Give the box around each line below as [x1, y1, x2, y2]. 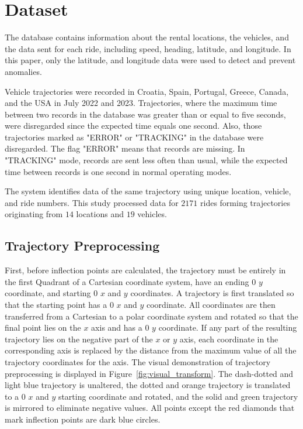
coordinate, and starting [5, 287, 91, 299]
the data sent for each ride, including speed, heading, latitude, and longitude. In [5, 42, 291, 54]
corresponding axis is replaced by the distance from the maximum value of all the [5, 344, 297, 356]
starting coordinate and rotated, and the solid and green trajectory [58, 390, 298, 402]
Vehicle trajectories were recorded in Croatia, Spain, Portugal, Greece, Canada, [5, 85, 289, 97]
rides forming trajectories [200, 196, 290, 208]
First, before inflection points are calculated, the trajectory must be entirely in [5, 264, 286, 276]
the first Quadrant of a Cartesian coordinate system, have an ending [5, 275, 249, 287]
